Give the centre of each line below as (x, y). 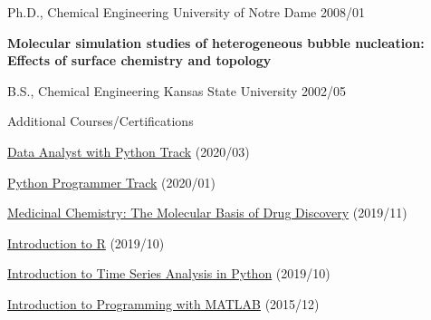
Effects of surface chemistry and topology (139, 60)
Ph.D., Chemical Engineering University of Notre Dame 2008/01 (186, 12)
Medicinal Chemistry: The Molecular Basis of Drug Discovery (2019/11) (207, 213)
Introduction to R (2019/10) (86, 242)
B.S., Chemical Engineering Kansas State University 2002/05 (177, 90)
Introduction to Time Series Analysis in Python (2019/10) (169, 273)
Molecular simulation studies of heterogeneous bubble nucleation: (216, 42)
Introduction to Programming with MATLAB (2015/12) (163, 303)
